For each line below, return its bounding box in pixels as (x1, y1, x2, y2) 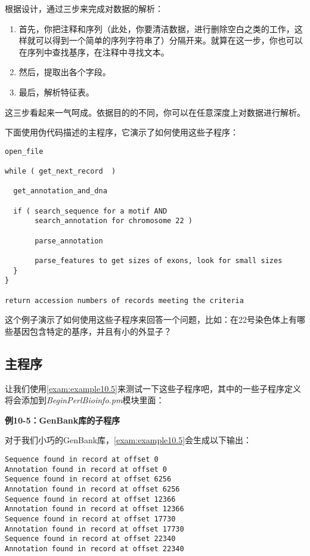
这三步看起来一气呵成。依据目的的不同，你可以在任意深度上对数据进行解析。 (5, 106, 305, 118)
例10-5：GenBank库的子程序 (5, 413, 120, 426)
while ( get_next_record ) (5, 167, 116, 176)
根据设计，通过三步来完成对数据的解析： (5, 2, 163, 14)
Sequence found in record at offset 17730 (5, 514, 176, 523)
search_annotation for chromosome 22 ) (35, 217, 193, 226)
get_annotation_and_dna (13, 187, 107, 196)
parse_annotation (35, 236, 103, 245)
